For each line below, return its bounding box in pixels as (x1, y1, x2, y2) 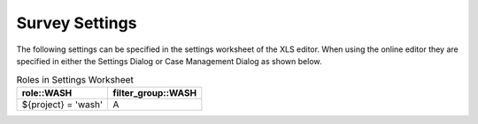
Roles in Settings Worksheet (16, 73, 135, 85)
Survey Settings (16, 13, 137, 33)
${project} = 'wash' (21, 98, 104, 110)
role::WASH (21, 86, 73, 98)
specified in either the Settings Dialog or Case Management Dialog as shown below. (16, 55, 322, 66)
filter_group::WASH (112, 86, 197, 98)
